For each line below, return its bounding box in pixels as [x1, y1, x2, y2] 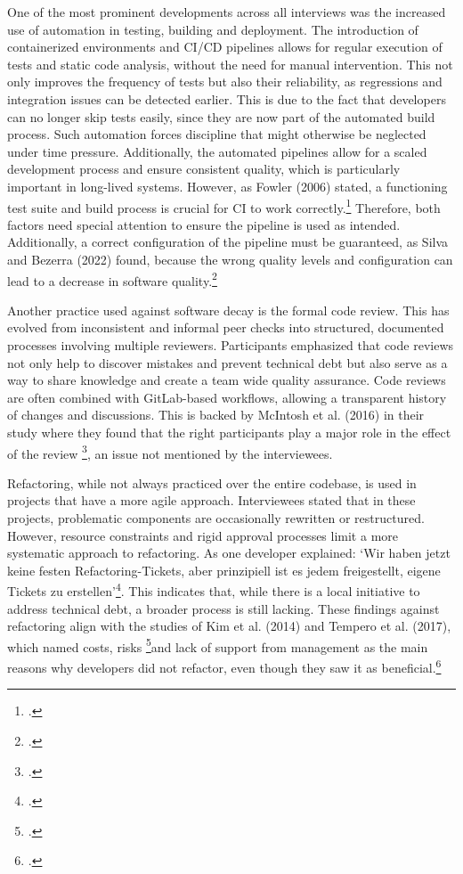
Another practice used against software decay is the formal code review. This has [7, 300, 450, 319]
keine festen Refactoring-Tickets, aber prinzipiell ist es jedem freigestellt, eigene [7, 560, 441, 579]
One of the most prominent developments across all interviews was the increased [7, 3, 446, 20]
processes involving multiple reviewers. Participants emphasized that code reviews [7, 336, 454, 354]
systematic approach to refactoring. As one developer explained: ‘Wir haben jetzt [7, 543, 451, 562]
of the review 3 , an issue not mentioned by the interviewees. [7, 441, 333, 462]
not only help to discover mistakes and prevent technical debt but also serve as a [7, 353, 448, 372]
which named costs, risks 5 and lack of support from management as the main [7, 634, 428, 656]
